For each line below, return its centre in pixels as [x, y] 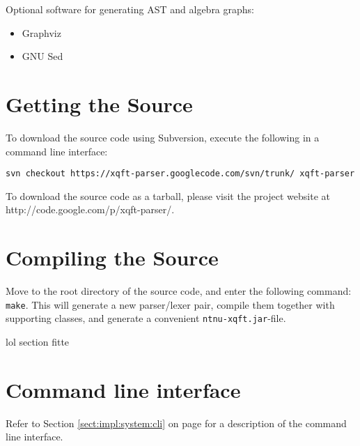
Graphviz [41, 32]
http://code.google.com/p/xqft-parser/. [90, 209]
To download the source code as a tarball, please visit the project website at [168, 195]
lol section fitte [38, 341]
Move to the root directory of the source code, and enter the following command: [179, 291]
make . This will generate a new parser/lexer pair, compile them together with [170, 304]
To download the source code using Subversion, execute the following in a [163, 137]
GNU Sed [42, 56]
